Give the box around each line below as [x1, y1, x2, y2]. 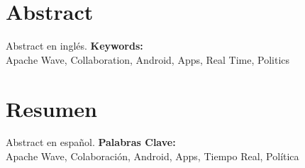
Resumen [6, 94, 97, 123]
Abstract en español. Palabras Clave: [6, 135, 176, 150]
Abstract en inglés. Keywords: [6, 38, 143, 53]
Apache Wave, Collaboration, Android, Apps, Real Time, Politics [6, 52, 290, 67]
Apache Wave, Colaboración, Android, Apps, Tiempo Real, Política [6, 149, 299, 164]
